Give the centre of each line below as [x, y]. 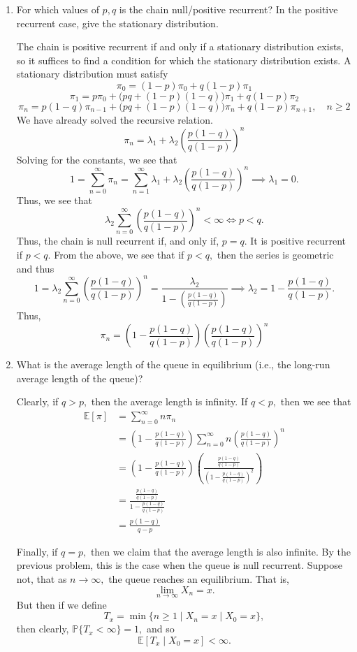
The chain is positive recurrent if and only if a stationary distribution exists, [180, 46]
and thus [35, 268]
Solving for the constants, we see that [97, 159]
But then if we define [61, 604]
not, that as [42, 578]
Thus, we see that [54, 200]
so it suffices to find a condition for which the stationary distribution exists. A [184, 60]
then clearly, [43, 629]
